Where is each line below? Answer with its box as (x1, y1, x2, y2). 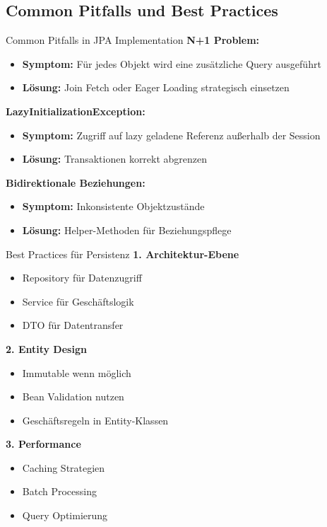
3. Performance (6, 436, 81, 451)
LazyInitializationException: (6, 103, 145, 118)
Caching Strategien (22, 460, 105, 475)
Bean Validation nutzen (22, 389, 124, 404)
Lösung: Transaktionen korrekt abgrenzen (22, 151, 208, 166)
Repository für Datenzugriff (22, 270, 142, 285)
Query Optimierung (22, 508, 108, 523)
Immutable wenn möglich (22, 365, 131, 380)
